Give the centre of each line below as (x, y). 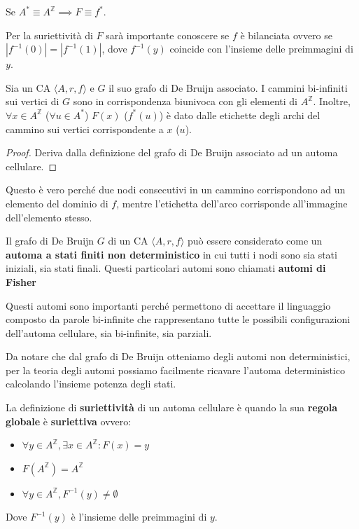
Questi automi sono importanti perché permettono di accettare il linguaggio (168, 305)
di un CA (128, 241)
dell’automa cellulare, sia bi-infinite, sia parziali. (109, 332)
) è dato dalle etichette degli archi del (240, 115)
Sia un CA (28, 87)
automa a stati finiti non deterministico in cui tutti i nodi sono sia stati (171, 254)
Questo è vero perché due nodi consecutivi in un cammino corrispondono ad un (176, 190)
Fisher (21, 281)
